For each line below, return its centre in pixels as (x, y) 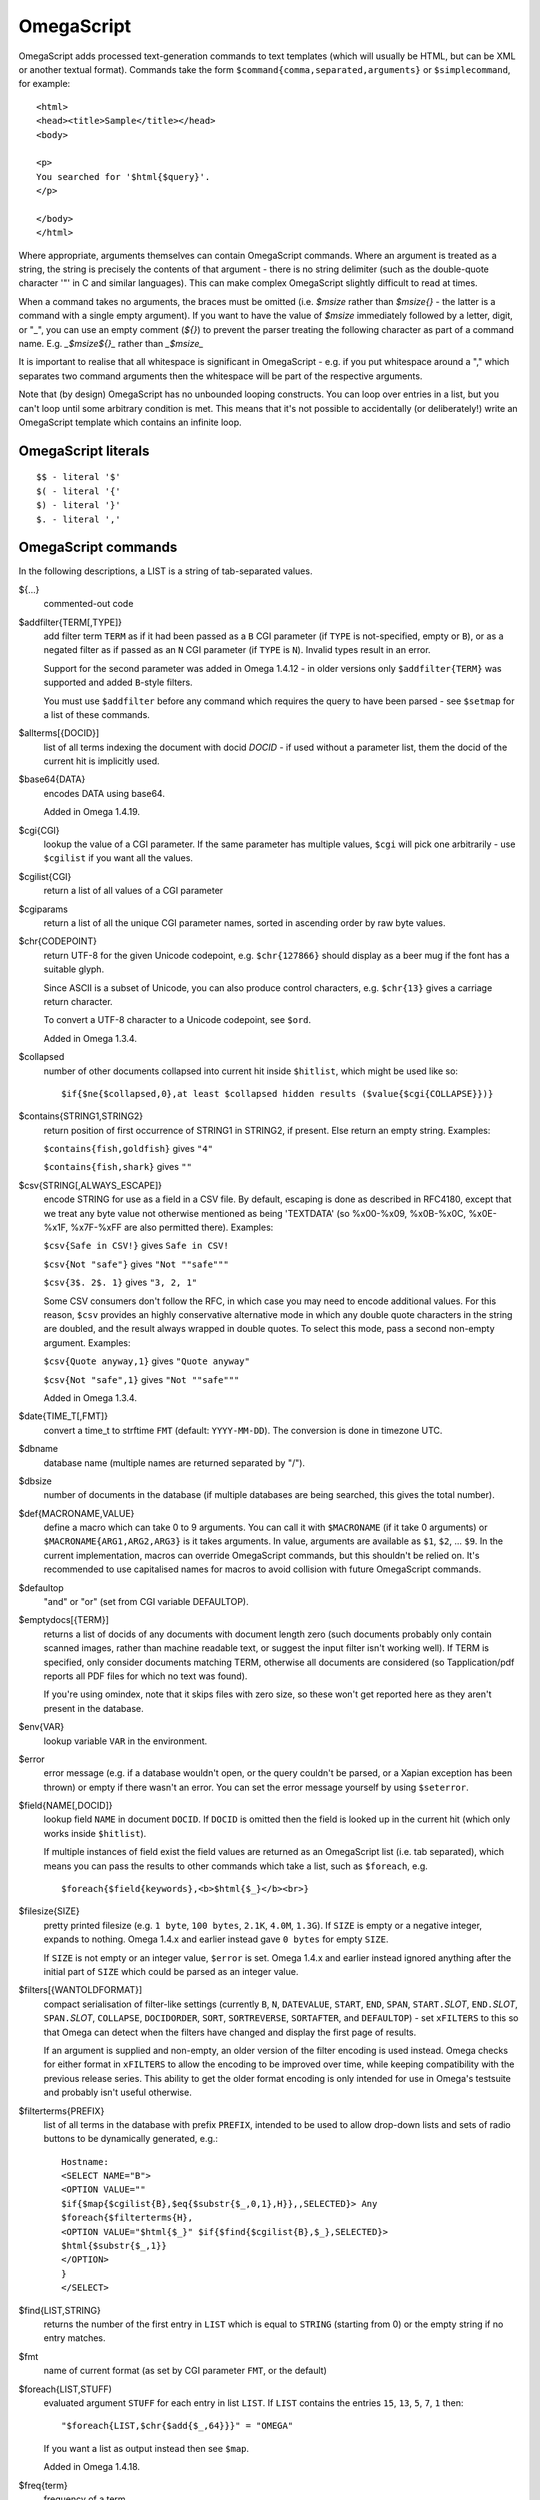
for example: (44, 84)
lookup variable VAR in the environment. (125, 1741)
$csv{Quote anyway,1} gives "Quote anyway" (146, 1361)
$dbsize (35, 1481)
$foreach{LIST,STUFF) (65, 2389)
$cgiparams (43, 909)
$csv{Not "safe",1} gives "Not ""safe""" (141, 1379)
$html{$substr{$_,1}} (114, 2246)
